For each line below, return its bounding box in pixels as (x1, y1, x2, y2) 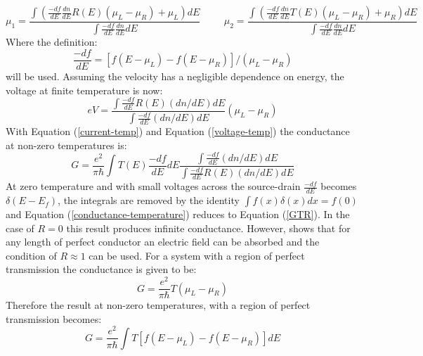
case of (6, 220, 34, 235)
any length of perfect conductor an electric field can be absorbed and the (6, 234, 320, 249)
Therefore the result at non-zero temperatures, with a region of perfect (6, 298, 311, 312)
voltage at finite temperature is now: (6, 82, 163, 97)
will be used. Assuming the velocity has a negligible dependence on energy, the (6, 69, 344, 84)
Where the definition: (6, 34, 98, 49)
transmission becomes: (6, 311, 102, 326)
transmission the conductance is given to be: (6, 262, 197, 276)
